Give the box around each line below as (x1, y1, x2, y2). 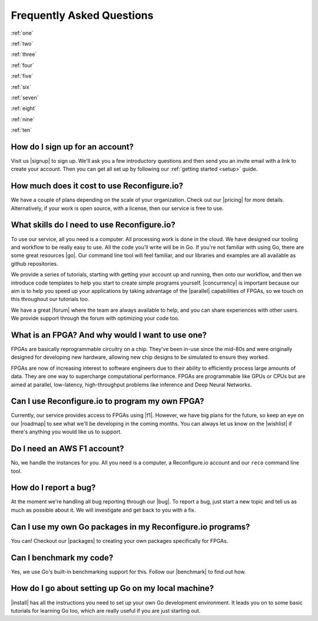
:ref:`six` (11, 83, 31, 91)
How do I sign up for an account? (11, 142, 134, 152)
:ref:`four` (11, 62, 35, 69)
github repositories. (11, 260, 58, 267)
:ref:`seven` (11, 94, 39, 101)
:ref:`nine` (11, 115, 35, 123)
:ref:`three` (11, 51, 37, 58)
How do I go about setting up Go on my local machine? (11, 583, 214, 593)
